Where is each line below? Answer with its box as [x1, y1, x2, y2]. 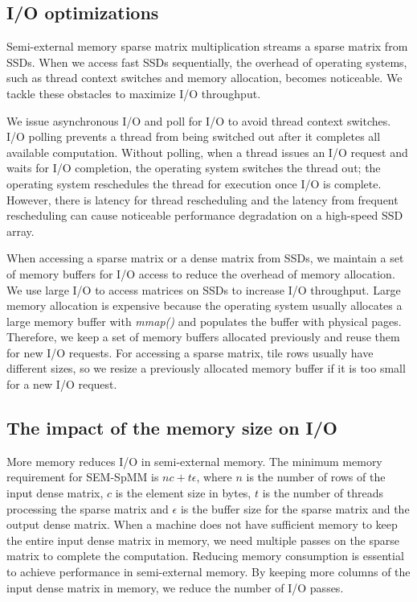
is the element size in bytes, [115, 484, 251, 501]
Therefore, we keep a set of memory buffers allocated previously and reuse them [6, 328, 400, 345]
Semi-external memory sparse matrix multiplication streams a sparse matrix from [6, 38, 408, 55]
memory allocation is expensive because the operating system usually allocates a [6, 297, 403, 314]
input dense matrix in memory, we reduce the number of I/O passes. [6, 579, 344, 596]
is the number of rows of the [246, 468, 386, 485]
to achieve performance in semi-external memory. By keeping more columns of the [6, 563, 411, 580]
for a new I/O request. [6, 376, 117, 393]
